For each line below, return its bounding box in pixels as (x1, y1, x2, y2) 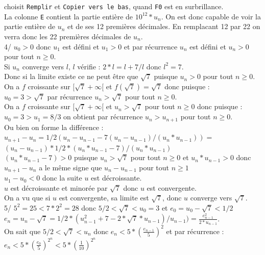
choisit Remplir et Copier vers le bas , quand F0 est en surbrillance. (4, 1, 224, 11)
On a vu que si (4, 192, 51, 203)
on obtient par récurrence (63, 111, 143, 122)
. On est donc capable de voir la (161, 11, 261, 21)
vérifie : (77, 61, 101, 71)
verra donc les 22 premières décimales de (4, 31, 131, 41)
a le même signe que (39, 162, 102, 172)
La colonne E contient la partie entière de (4, 11, 133, 21)
